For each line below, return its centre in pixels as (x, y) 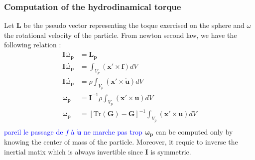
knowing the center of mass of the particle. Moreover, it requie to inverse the (121, 142)
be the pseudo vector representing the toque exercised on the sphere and (134, 25)
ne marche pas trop (113, 131)
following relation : (33, 45)
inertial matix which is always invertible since (73, 151)
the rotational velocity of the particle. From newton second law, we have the (121, 35)
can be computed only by (194, 131)
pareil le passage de (34, 131)
